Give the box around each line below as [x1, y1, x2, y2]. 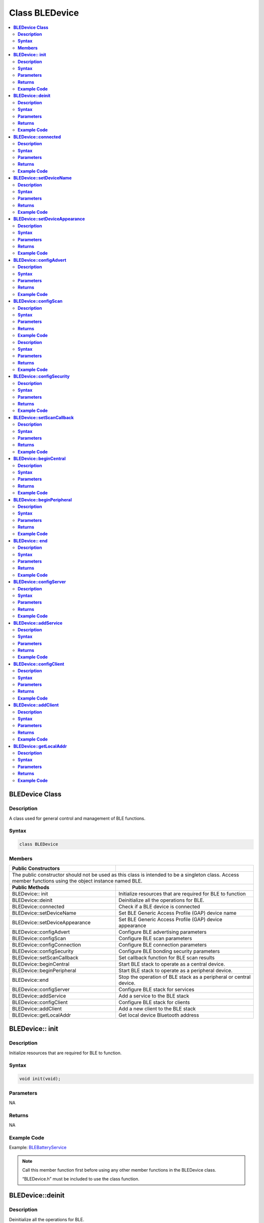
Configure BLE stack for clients [118, 998, 190, 1005]
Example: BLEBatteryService [9, 1145, 67, 1151]
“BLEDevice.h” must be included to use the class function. [22, 1176, 139, 1182]
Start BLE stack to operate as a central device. [118, 960, 225, 967]
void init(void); [19, 1076, 61, 1082]
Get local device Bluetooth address [118, 1012, 199, 1019]
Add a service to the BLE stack [118, 992, 189, 999]
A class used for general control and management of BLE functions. [9, 815, 146, 821]
